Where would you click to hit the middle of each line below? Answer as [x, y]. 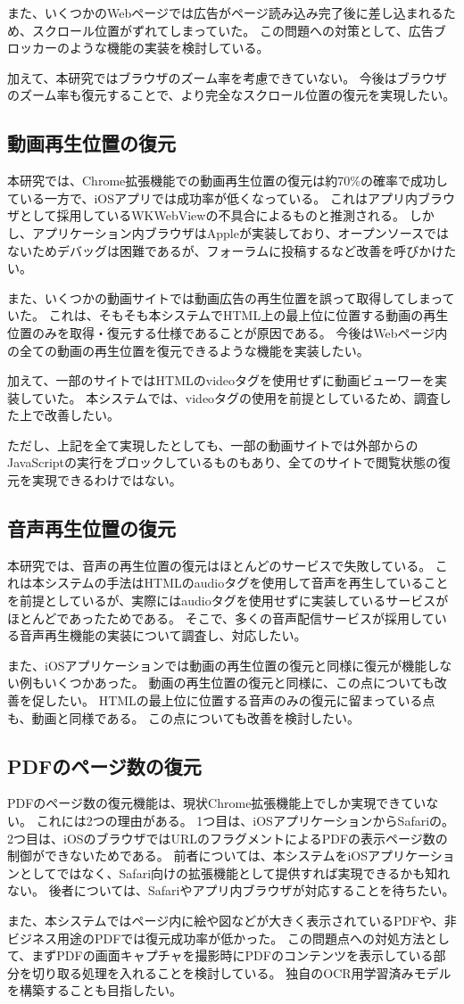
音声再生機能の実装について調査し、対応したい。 [163, 635]
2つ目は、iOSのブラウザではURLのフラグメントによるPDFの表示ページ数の [228, 838]
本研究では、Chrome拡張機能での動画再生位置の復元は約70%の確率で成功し [228, 181]
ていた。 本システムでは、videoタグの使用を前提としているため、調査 [235, 397]
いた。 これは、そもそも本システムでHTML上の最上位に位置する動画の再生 [228, 315]
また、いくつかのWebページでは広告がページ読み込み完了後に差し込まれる [225, 12]
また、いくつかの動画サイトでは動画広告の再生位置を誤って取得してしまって [231, 297]
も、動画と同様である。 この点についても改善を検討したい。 [183, 717]
